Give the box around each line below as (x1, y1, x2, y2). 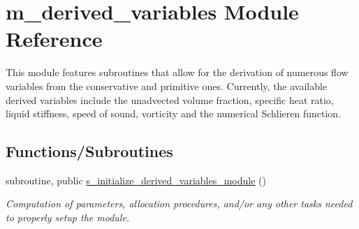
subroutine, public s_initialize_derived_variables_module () (6, 172, 266, 187)
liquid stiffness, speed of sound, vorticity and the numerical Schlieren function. (6, 106, 342, 121)
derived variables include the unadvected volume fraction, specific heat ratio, (6, 92, 334, 107)
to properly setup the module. (6, 210, 130, 225)
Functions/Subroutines (6, 140, 173, 162)
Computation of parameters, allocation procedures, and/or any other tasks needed (6, 196, 353, 211)
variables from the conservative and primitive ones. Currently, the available (6, 78, 328, 93)
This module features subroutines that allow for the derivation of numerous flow (6, 65, 349, 80)
